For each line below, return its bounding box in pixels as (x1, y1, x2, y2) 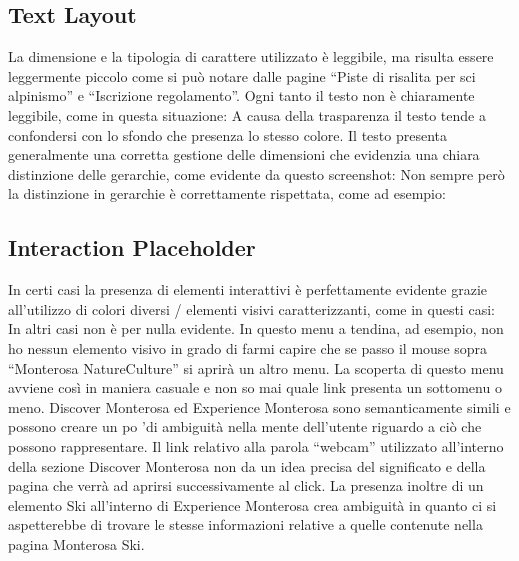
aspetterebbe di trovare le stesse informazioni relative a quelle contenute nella (8, 514, 483, 535)
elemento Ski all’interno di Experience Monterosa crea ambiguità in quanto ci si (8, 494, 497, 515)
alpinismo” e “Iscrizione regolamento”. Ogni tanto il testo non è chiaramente (8, 85, 475, 106)
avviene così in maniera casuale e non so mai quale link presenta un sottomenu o (8, 377, 502, 398)
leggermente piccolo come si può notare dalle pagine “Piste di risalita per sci (8, 65, 476, 86)
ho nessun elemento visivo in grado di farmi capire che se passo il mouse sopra (8, 337, 488, 358)
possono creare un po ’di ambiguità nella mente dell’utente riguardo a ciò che (8, 416, 482, 437)
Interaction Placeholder (8, 232, 256, 263)
